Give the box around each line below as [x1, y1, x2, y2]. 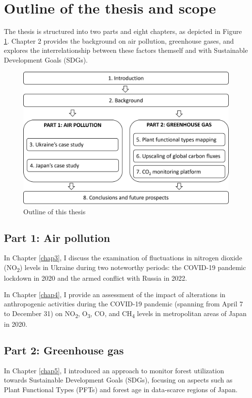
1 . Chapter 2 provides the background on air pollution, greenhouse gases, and [4, 35, 234, 46]
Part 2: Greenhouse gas [4, 343, 124, 358]
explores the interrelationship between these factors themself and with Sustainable [4, 45, 248, 55]
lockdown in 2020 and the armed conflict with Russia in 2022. [4, 273, 187, 283]
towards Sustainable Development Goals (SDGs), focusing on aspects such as [4, 375, 233, 385]
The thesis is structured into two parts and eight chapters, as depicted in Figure [4, 26, 242, 36]
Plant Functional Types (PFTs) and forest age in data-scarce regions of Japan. [4, 384, 238, 395]
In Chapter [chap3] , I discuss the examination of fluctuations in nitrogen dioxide [4, 253, 242, 263]
